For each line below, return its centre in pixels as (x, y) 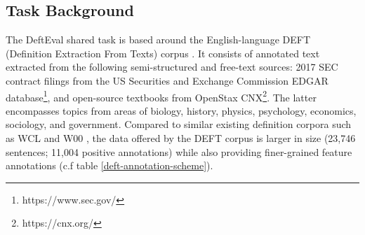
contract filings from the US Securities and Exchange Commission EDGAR (167, 80)
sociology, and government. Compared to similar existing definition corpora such (179, 124)
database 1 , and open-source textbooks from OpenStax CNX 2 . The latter (161, 96)
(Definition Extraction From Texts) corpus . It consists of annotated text (163, 53)
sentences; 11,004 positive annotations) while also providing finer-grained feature (179, 151)
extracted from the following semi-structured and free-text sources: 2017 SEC (172, 67)
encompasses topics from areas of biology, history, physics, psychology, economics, (181, 110)
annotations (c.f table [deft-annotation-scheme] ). (109, 165)
